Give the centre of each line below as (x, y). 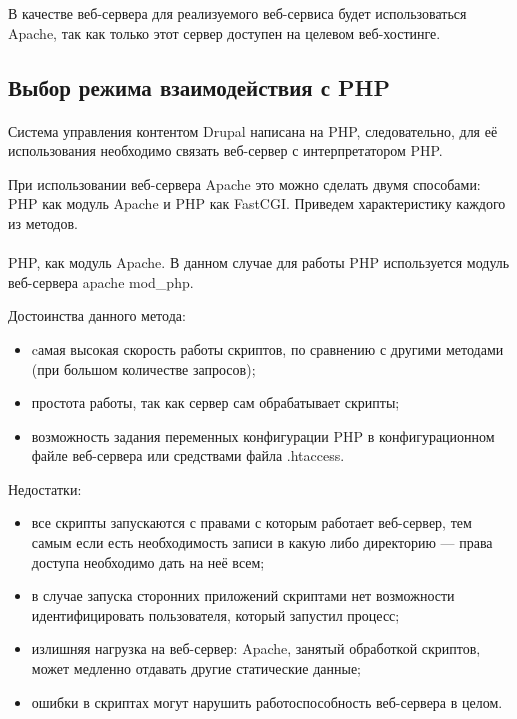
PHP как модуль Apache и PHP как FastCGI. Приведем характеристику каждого (257, 203)
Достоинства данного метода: (97, 315)
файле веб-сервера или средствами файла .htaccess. (188, 455)
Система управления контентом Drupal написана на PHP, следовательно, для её (253, 130)
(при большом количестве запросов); (143, 368)
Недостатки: (45, 488)
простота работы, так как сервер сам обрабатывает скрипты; (215, 402)
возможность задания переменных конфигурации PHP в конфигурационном (263, 435)
